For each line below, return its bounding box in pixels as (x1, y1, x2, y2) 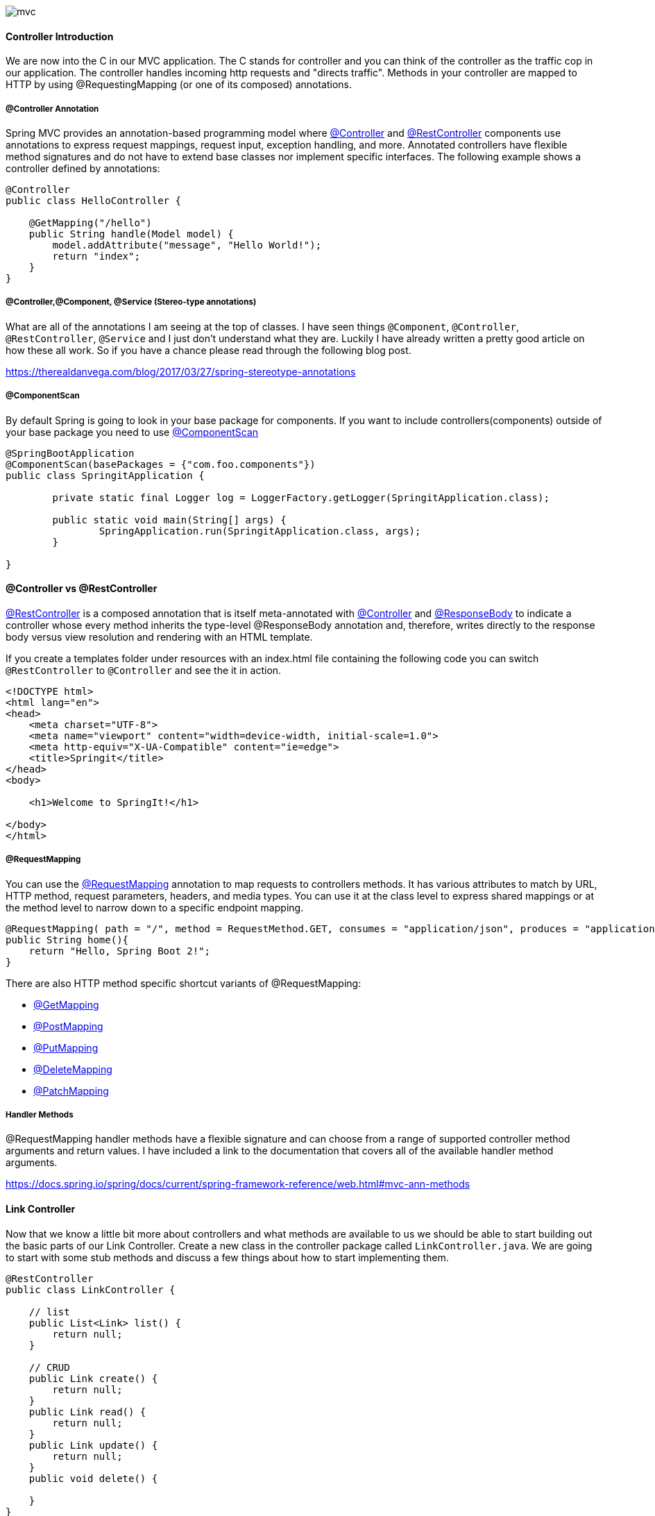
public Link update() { (28, 1439, 158, 1451)
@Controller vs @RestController (6, 582, 158, 595)
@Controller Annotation (6, 103, 99, 114)
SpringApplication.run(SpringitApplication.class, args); (99, 525, 421, 537)
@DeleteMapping (33, 1063, 112, 1075)
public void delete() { (28, 1472, 158, 1484)
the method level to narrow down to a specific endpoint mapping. (6, 901, 304, 913)
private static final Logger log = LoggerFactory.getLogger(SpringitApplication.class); (52, 491, 550, 503)
